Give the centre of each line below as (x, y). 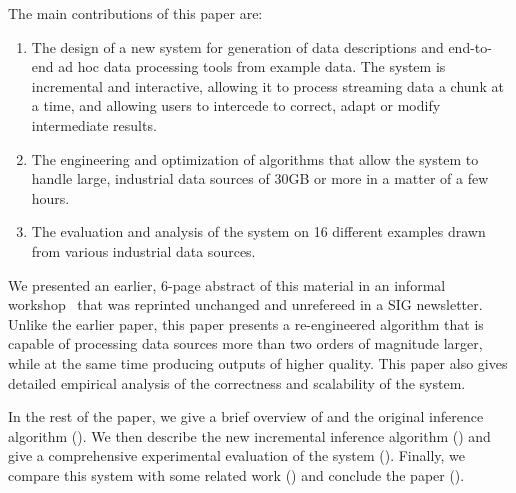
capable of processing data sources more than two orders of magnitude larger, (245, 343)
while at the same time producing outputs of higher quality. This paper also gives (258, 362)
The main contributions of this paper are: (135, 13)
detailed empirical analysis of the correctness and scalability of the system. (237, 382)
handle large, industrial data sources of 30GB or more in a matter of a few (260, 178)
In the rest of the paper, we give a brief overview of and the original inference (246, 416)
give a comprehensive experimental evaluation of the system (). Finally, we (237, 455)
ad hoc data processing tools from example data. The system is (252, 66)
